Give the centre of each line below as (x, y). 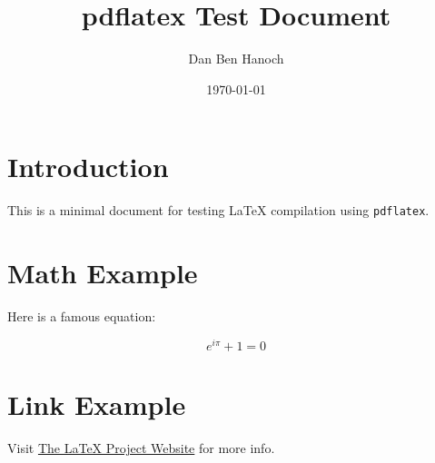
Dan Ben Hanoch (236, 59)
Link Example (97, 404)
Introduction (88, 167)
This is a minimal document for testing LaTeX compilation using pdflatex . (218, 210)
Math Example (103, 273)
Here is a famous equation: (82, 316)
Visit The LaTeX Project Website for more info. (141, 447)
